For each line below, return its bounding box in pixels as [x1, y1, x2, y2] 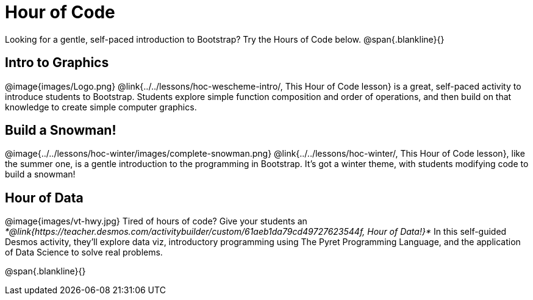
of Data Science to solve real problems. [5, 247, 163, 258]
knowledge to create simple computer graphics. [5, 101, 197, 112]
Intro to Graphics [5, 55, 109, 71]
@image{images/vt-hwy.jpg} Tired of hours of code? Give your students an [5, 216, 307, 227]
